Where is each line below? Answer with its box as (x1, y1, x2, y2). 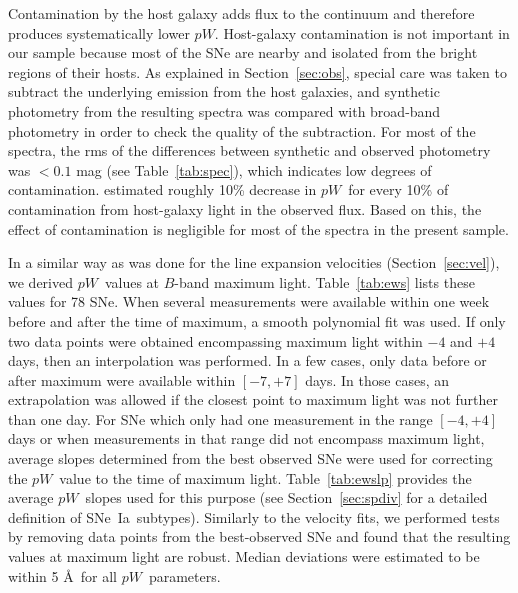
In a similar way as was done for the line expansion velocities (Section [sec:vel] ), (8, 252, 500, 273)
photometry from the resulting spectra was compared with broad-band (8, 100, 441, 121)
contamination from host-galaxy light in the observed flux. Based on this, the (8, 198, 482, 219)
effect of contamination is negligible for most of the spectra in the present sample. (8, 218, 509, 239)
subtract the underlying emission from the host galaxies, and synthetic (8, 81, 440, 102)
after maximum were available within (8, 369, 236, 390)
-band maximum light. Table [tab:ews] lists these (174, 271, 475, 292)
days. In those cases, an (305, 369, 449, 390)
